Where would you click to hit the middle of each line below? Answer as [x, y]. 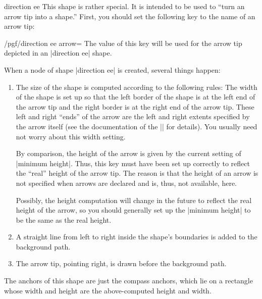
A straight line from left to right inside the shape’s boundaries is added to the [137, 237]
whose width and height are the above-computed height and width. [108, 290]
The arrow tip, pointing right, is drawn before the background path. [121, 263]
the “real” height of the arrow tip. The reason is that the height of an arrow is [137, 173]
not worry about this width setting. [71, 136]
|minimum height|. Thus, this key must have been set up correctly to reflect [133, 163]
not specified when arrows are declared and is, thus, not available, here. [126, 183]
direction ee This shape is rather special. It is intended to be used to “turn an [124, 6]
